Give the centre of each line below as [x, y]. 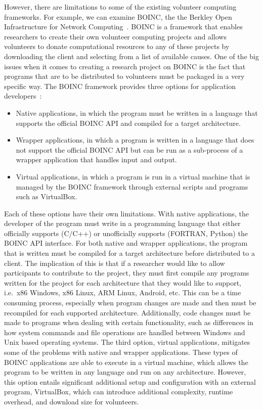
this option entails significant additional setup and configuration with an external [130, 381]
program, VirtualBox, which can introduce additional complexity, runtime [119, 392]
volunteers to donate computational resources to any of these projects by [117, 46]
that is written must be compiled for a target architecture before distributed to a [129, 253]
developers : [23, 96]
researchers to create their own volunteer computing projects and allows [115, 36]
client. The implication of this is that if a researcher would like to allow [115, 263]
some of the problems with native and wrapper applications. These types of [121, 352]
